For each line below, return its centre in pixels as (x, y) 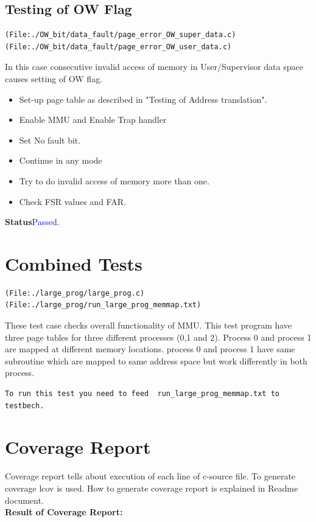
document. (24, 500)
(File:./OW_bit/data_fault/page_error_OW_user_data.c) (118, 47)
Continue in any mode (61, 160)
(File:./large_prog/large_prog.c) (75, 293)
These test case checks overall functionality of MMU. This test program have (149, 325)
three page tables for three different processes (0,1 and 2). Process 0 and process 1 (158, 337)
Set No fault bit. (50, 140)
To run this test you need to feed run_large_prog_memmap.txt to (142, 394)
